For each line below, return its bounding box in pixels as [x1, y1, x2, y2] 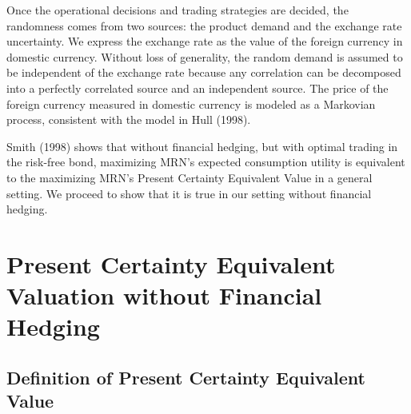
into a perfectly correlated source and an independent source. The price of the [6, 79, 389, 96]
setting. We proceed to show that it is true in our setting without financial [6, 185, 372, 201]
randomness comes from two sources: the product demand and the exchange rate [6, 17, 402, 34]
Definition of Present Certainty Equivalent [6, 364, 365, 389]
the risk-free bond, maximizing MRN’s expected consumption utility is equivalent [6, 153, 405, 170]
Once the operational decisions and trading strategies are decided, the [6, 2, 349, 18]
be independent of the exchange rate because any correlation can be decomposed [6, 64, 401, 81]
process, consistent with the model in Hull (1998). [6, 111, 251, 128]
